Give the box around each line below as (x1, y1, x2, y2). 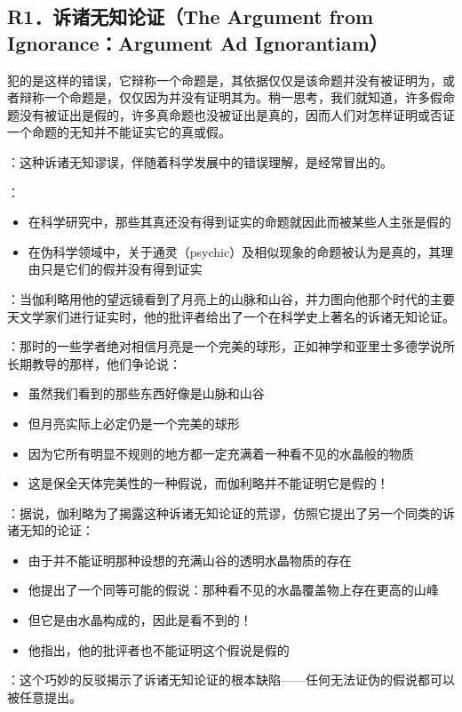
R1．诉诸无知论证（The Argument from (7, 3, 374, 30)
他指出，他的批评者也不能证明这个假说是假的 (28, 640, 290, 659)
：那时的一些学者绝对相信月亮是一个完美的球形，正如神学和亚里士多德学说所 (7, 337, 455, 356)
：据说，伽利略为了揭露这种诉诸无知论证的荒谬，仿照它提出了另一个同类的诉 (7, 503, 455, 522)
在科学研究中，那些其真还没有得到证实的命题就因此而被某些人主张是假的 (28, 212, 451, 231)
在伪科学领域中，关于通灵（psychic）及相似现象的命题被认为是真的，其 (28, 242, 442, 260)
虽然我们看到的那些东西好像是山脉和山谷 (28, 384, 265, 403)
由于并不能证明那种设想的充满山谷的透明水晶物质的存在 (28, 550, 352, 569)
